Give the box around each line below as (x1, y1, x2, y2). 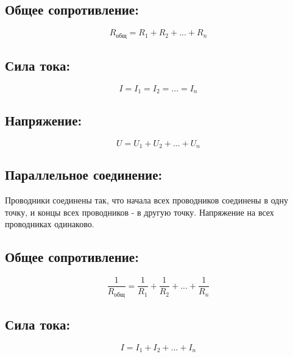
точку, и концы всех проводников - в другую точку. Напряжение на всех (5, 205, 274, 218)
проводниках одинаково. (5, 217, 94, 230)
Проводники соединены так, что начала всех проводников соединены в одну (5, 194, 288, 207)
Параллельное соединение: (5, 165, 163, 184)
